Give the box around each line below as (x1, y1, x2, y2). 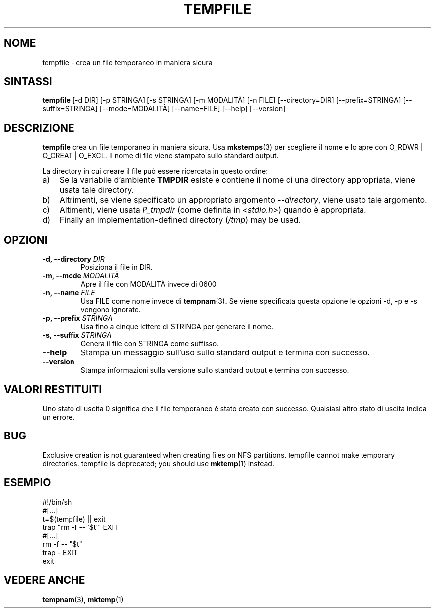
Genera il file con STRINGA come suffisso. (80, 339, 219, 348)
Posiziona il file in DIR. (80, 263, 153, 272)
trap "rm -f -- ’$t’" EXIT (42, 523, 119, 531)
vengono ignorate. (80, 305, 141, 314)
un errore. (42, 412, 75, 421)
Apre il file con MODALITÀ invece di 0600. (80, 280, 218, 289)
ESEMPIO (4, 476, 51, 489)
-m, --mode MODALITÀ (42, 271, 119, 280)
